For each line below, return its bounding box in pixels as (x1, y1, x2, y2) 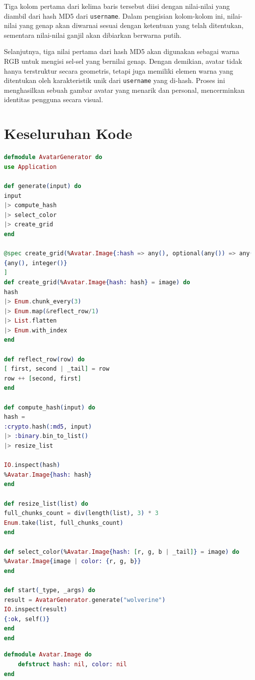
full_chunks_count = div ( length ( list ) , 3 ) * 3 (4, 510, 159, 517)
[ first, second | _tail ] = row (4, 365, 109, 373)
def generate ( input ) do (4, 182, 81, 190)
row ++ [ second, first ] (4, 375, 81, 382)
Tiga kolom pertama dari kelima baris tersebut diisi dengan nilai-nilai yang (4, 1, 230, 11)
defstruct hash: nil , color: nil (18, 661, 127, 668)
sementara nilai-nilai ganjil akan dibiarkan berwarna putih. (4, 29, 181, 40)
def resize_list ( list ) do (4, 500, 88, 507)
